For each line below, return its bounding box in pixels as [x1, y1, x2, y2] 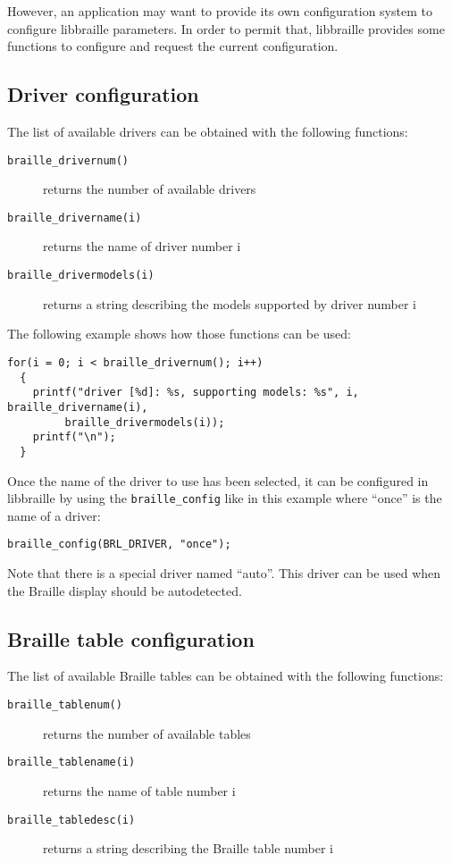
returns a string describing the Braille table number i [43, 839, 334, 858]
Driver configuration [7, 80, 199, 108]
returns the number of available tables [43, 724, 251, 742]
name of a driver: [7, 506, 101, 524]
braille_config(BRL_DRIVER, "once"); [7, 538, 231, 551]
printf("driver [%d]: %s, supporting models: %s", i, [32, 386, 359, 399]
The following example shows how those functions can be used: [7, 324, 351, 343]
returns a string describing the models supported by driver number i [43, 294, 417, 313]
